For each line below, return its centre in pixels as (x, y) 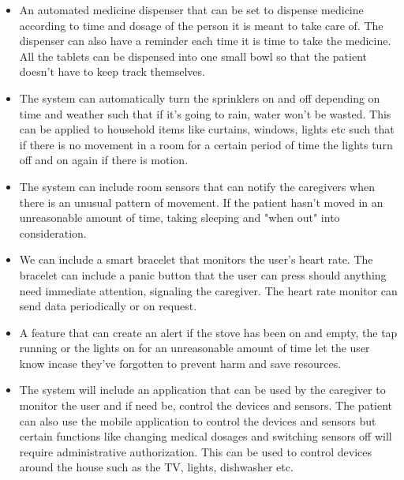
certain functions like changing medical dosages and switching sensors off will (206, 436)
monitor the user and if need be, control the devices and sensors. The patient (206, 405)
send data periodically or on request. (108, 306)
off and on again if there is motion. (104, 160)
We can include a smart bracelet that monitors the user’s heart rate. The (196, 259)
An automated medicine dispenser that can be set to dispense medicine (191, 9)
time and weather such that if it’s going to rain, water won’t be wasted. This (205, 113)
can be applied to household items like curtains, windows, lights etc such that (207, 129)
